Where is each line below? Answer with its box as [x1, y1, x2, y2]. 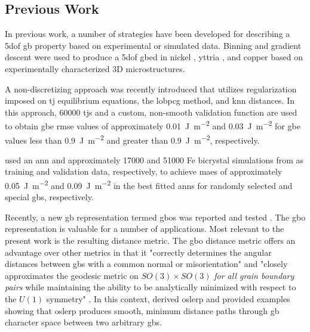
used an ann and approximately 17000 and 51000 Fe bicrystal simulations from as [5, 153, 304, 166]
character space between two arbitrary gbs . [5, 316, 162, 328]
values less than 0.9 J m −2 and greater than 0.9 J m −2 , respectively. [5, 132, 260, 146]
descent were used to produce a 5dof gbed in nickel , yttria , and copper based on [5, 51, 303, 63]
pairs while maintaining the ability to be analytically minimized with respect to [5, 281, 296, 293]
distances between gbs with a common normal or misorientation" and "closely [5, 257, 288, 270]
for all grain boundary [214, 269, 294, 281]
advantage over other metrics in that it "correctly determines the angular [5, 246, 272, 258]
